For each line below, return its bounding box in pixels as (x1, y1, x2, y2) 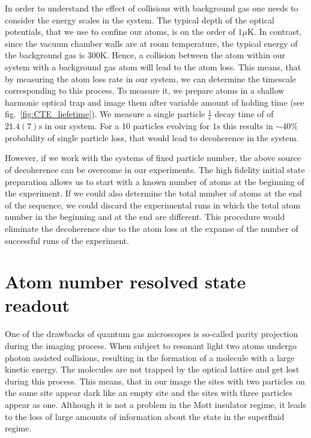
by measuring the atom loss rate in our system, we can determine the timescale (5, 72, 297, 85)
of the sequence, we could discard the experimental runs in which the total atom (5, 198, 301, 211)
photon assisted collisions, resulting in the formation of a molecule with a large (5, 351, 295, 363)
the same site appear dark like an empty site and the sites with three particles (5, 386, 292, 399)
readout (5, 293, 70, 317)
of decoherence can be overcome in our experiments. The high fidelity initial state (5, 163, 305, 175)
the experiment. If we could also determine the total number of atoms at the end (5, 187, 302, 199)
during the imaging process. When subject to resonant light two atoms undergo (5, 339, 297, 352)
